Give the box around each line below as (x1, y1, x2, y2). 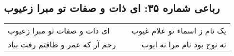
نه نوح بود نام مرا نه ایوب (141, 39, 226, 50)
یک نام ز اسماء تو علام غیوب (131, 25, 226, 36)
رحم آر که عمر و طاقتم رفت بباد (8, 39, 116, 50)
